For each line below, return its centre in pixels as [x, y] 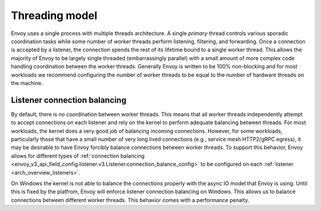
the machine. [27, 83]
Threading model [54, 15]
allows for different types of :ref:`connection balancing [78, 156]
